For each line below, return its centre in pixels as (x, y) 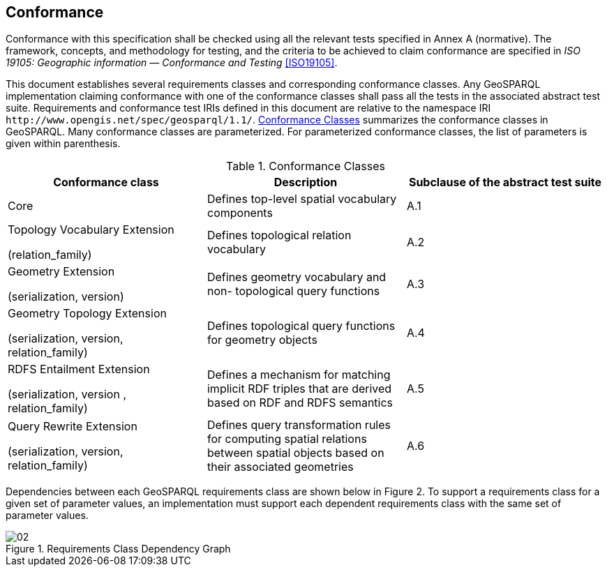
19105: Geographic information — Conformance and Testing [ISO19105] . (172, 63)
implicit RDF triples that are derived (299, 389)
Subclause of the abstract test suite (505, 182)
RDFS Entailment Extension (79, 369)
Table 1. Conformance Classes (306, 166)
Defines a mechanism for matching (299, 375)
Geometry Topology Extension (87, 314)
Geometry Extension (61, 272)
